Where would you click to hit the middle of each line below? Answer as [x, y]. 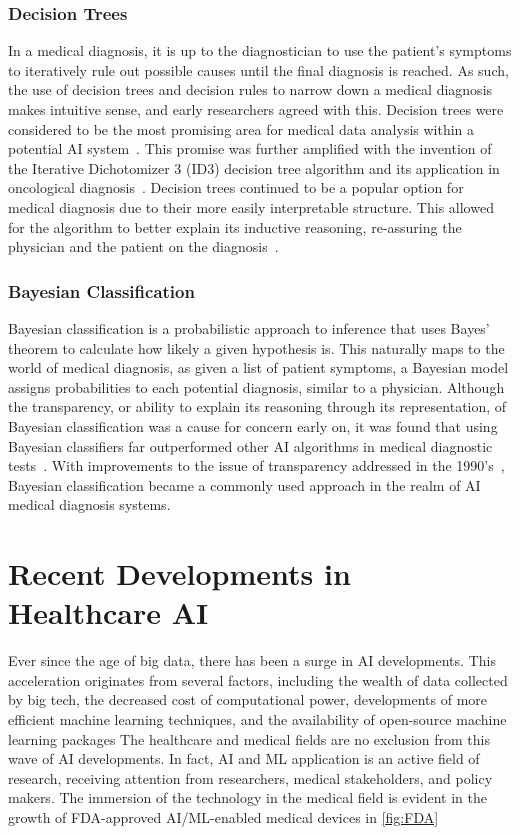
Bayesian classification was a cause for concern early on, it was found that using [253, 425]
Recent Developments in [179, 573]
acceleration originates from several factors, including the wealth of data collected [258, 679]
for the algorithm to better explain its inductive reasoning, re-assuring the [235, 226]
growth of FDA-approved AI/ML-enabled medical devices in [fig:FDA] [223, 816]
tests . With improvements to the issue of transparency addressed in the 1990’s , [256, 465]
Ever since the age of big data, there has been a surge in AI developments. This [252, 660]
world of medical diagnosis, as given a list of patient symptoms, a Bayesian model [258, 367]
